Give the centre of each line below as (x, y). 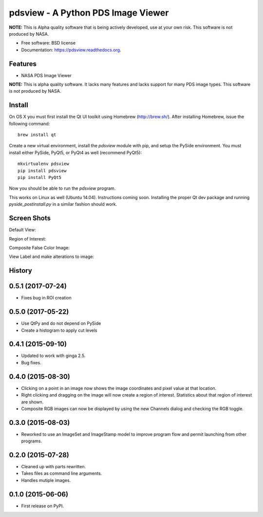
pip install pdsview (42, 170)
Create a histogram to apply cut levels (59, 330)
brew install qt (37, 135)
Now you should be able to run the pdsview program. (62, 188)
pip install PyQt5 (40, 178)
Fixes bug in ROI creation (46, 298)
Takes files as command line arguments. (62, 474)
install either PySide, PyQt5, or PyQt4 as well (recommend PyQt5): (75, 152)
